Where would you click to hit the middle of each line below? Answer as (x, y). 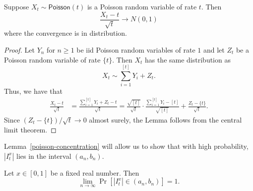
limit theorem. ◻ (30, 129)
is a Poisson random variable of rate (142, 6)
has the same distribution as (188, 59)
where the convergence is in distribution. (65, 33)
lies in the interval (44, 156)
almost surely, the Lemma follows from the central (165, 119)
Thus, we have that (33, 91)
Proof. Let (19, 50)
